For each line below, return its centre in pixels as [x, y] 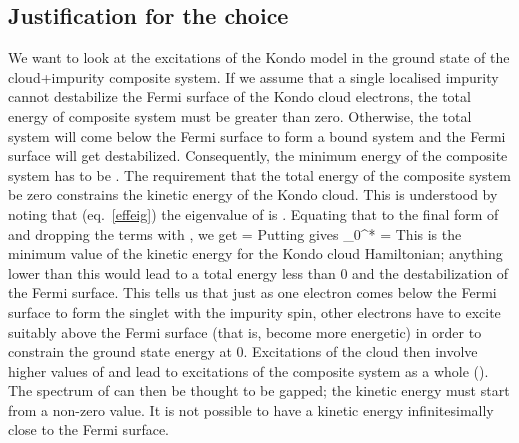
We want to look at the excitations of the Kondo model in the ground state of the [259, 57]
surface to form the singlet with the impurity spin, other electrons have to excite [254, 311]
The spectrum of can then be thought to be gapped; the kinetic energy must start [259, 390]
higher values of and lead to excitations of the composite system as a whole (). [248, 370]
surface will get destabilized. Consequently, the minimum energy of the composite [258, 155]
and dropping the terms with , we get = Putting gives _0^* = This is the [235, 233]
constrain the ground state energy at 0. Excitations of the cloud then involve [243, 351]
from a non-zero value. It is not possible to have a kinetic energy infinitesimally [251, 409]
